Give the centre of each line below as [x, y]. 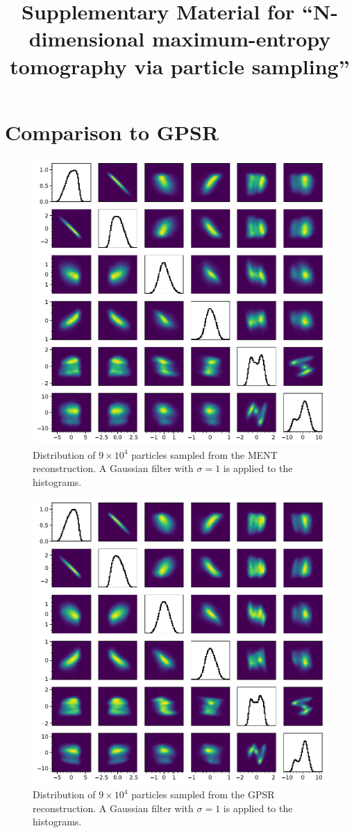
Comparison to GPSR [112, 132]
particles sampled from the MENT [204, 454]
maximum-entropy [241, 39]
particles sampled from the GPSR [203, 794]
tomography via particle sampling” [180, 66]
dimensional [87, 39]
